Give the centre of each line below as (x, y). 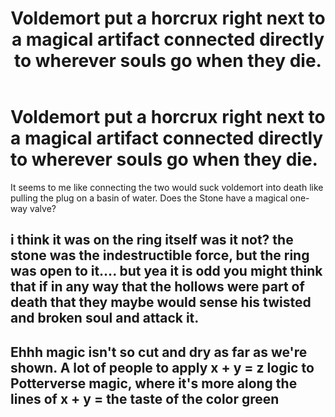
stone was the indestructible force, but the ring (160, 255)
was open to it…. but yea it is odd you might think (166, 271)
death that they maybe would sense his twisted (161, 302)
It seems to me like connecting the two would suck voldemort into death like (167, 187)
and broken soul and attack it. (105, 318)
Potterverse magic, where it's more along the (154, 383)
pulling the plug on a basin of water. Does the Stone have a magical (149, 198)
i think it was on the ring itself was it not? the (152, 240)
